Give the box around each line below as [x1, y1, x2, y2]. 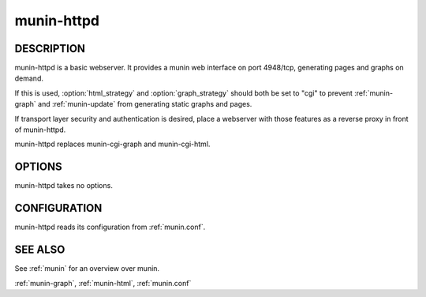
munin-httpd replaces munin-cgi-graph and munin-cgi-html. [14, 139, 211, 149]
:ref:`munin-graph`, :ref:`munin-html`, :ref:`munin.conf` [14, 278, 192, 288]
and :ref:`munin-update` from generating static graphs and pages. [38, 100, 252, 109]
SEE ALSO [14, 243, 65, 257]
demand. [14, 73, 43, 83]
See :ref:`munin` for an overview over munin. [14, 264, 160, 273]
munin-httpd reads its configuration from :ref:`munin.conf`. [14, 222, 206, 232]
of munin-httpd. [14, 125, 66, 134]
